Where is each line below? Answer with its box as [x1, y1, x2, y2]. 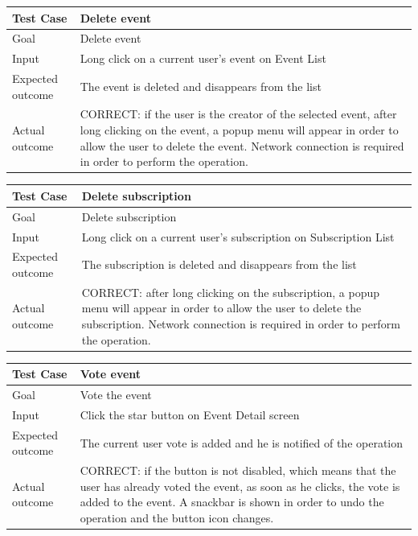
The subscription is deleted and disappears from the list [81, 256, 357, 273]
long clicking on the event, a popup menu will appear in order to [80, 122, 399, 138]
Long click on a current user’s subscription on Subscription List [81, 228, 395, 245]
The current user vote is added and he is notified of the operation [80, 434, 404, 451]
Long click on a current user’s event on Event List [80, 50, 326, 67]
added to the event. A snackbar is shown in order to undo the [80, 493, 384, 510]
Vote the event [80, 386, 152, 403]
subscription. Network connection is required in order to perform [81, 315, 400, 332]
